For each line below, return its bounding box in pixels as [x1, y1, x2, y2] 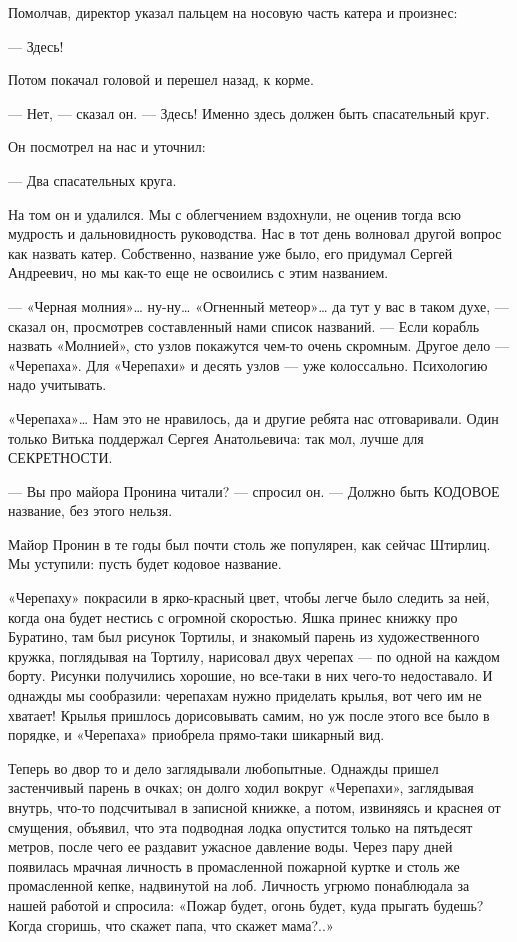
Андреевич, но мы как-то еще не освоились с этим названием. [8, 262, 389, 283]
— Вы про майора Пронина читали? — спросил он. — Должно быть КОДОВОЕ [8, 480, 500, 501]
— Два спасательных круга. [8, 169, 177, 190]
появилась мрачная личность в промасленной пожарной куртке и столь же [8, 855, 460, 876]
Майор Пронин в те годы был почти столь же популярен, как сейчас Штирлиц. [8, 533, 491, 554]
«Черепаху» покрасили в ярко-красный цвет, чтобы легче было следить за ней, [8, 587, 490, 608]
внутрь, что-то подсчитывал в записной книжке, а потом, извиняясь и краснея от [8, 797, 501, 817]
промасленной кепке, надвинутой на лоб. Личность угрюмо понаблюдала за [8, 875, 470, 896]
